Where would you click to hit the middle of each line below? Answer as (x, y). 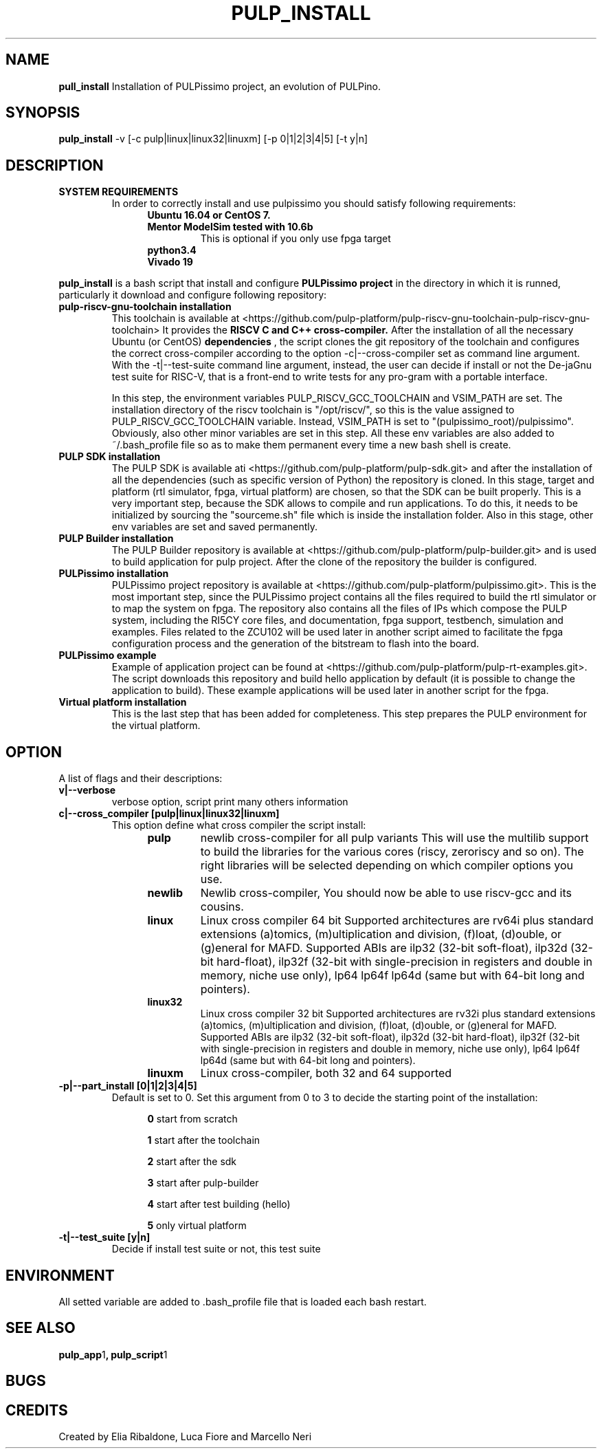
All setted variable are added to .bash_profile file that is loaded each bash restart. (243, 1301)
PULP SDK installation (110, 457)
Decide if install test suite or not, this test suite (216, 1249)
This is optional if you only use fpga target (296, 239)
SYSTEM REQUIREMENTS (119, 192)
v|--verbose (87, 790)
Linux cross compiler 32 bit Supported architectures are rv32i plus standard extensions (398, 1014)
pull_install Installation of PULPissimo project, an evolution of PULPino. (220, 86)
